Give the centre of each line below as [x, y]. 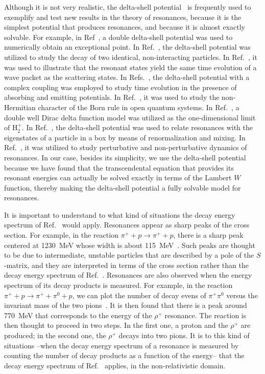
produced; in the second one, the [55, 335]
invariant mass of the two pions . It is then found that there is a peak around [126, 305]
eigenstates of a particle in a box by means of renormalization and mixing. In [125, 137]
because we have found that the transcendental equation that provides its [119, 167]
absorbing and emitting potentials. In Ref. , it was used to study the [112, 97]
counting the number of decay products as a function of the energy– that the [124, 355]
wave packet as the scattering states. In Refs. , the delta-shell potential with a [127, 77]
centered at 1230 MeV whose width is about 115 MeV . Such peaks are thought [130, 245]
